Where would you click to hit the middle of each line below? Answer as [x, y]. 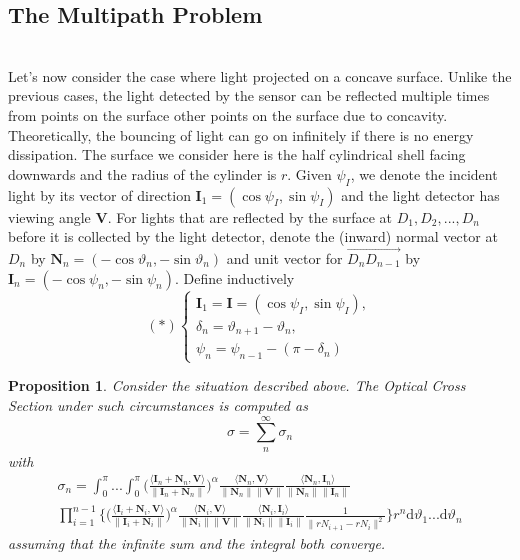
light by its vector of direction [99, 194]
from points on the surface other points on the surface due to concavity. [228, 114]
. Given [309, 173]
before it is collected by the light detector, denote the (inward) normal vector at [253, 236]
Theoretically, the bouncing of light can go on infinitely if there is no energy [241, 134]
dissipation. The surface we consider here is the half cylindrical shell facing [237, 154]
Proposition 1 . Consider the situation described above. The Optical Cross [237, 385]
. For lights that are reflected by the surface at [250, 216]
